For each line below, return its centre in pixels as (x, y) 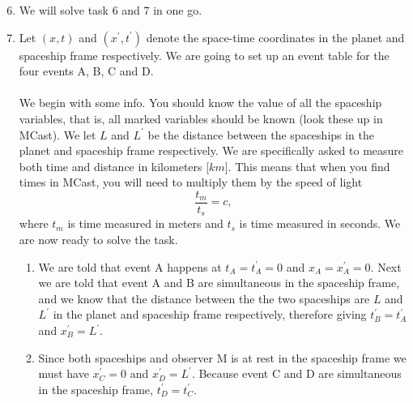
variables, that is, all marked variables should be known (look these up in (201, 118)
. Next (386, 266)
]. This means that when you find (307, 166)
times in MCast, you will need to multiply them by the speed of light (191, 182)
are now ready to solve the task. (98, 240)
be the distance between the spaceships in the (261, 134)
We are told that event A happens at (130, 266)
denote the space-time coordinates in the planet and (275, 37)
